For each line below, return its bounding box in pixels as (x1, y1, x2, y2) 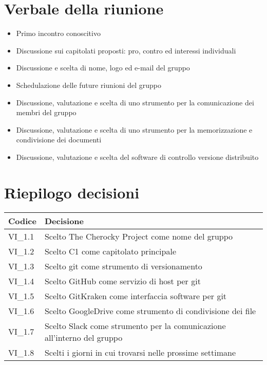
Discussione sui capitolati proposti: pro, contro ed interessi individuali (16, 45, 236, 56)
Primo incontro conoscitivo (16, 28, 101, 39)
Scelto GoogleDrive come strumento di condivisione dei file (44, 304, 256, 317)
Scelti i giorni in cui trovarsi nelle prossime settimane (44, 346, 236, 358)
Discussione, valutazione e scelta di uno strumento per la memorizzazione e (16, 124, 253, 135)
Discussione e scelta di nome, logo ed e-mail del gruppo (16, 62, 190, 73)
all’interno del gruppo (44, 331, 123, 343)
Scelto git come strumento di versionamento (44, 260, 202, 272)
